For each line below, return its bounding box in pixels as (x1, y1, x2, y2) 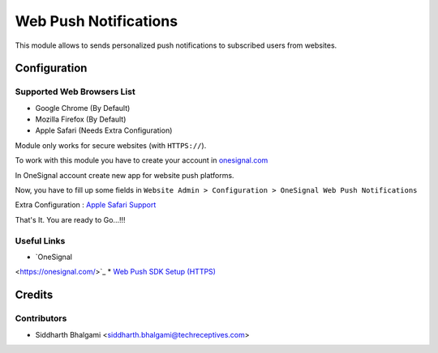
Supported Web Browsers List (15, 86, 135, 97)
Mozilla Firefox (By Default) (35, 114, 127, 125)
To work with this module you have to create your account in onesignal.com (15, 155, 268, 165)
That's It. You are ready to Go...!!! (15, 215, 126, 224)
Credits (15, 288, 54, 302)
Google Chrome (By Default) (35, 103, 131, 113)
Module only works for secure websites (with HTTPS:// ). (15, 140, 207, 150)
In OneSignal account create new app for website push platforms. (15, 170, 234, 180)
